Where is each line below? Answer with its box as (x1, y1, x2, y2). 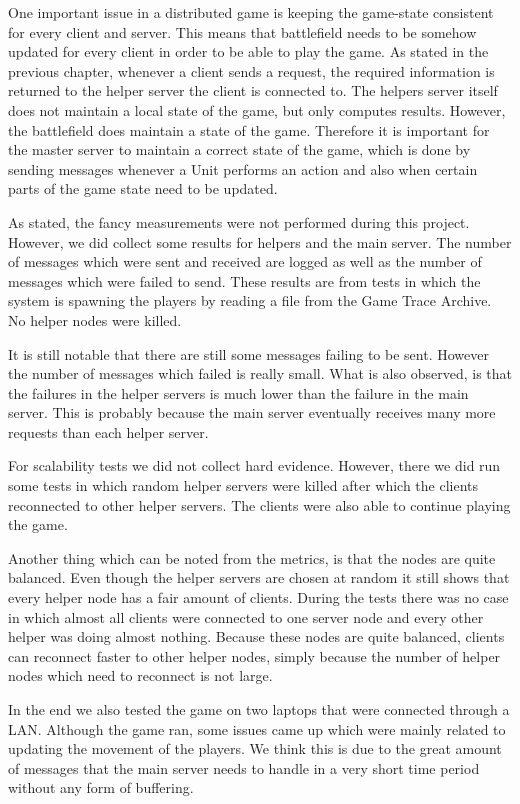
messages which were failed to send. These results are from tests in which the (8, 270, 481, 291)
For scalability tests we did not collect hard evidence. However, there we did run (8, 455, 501, 476)
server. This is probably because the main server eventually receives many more (8, 402, 496, 423)
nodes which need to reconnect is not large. (8, 665, 273, 686)
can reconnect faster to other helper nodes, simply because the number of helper (8, 645, 501, 666)
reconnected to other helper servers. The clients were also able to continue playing (8, 494, 511, 515)
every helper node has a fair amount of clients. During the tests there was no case (8, 587, 509, 608)
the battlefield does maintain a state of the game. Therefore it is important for (8, 119, 490, 140)
